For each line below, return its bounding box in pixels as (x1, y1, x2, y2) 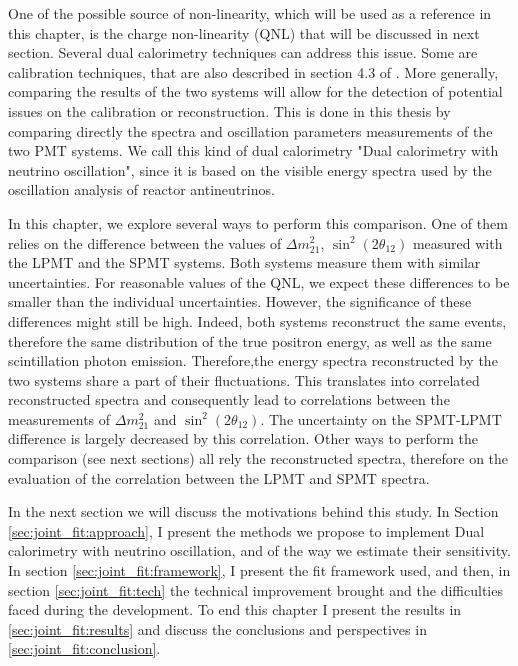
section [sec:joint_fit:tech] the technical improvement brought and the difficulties (8, 579, 503, 600)
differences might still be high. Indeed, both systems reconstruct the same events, (8, 310, 507, 331)
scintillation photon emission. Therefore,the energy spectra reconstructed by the (8, 350, 498, 371)
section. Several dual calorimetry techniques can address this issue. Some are (8, 42, 478, 63)
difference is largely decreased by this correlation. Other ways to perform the (8, 428, 478, 449)
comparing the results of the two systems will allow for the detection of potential (8, 81, 503, 102)
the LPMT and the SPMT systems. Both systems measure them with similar (8, 252, 481, 273)
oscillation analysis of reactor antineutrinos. (8, 179, 275, 200)
